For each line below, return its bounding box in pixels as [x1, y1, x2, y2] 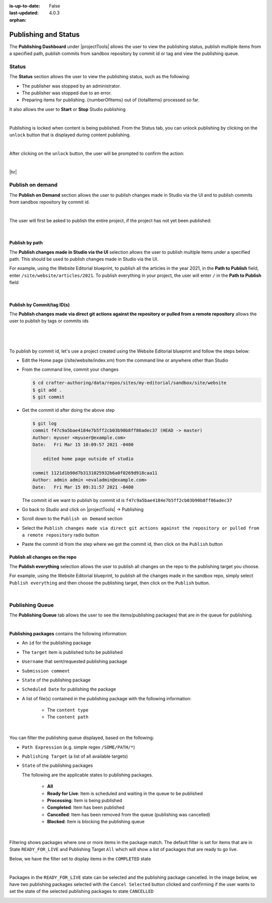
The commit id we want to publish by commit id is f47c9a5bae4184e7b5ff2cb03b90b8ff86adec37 [22, 497, 232, 503]
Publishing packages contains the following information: [9, 631, 127, 637]
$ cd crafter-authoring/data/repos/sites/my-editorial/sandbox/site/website [32, 380, 227, 386]
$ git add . [32, 387, 62, 393]
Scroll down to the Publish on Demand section [22, 516, 123, 522]
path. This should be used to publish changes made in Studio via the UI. [9, 256, 159, 262]
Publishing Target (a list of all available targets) [22, 753, 128, 759]
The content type [47, 707, 89, 713]
